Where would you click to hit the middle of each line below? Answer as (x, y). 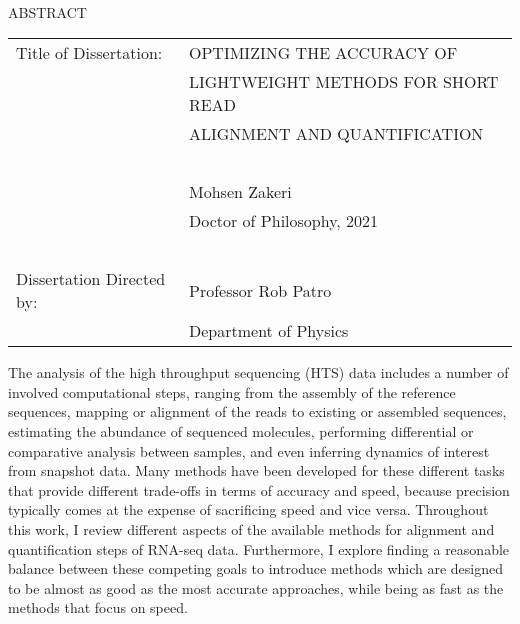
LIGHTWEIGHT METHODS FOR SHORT (344, 82)
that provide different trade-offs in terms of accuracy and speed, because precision (259, 489)
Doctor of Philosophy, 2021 (284, 221)
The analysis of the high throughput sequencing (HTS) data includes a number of (258, 372)
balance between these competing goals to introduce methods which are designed (256, 568)
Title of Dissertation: (89, 53)
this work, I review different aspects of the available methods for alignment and (251, 528)
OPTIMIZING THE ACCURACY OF (323, 53)
